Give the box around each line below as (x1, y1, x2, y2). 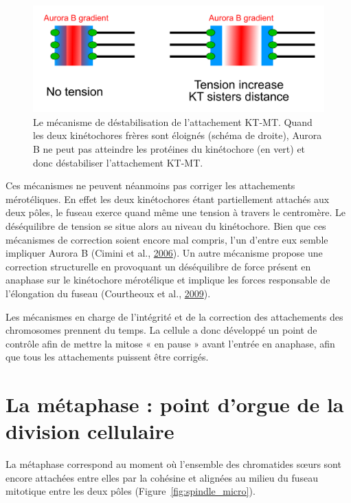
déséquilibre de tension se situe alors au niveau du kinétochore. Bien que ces (5, 219, 326, 233)
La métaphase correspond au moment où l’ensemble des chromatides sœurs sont (5, 457, 341, 471)
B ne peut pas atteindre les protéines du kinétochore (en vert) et (33, 142, 306, 156)
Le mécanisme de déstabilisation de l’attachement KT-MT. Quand (33, 114, 313, 129)
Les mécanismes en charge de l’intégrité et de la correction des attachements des (5, 309, 343, 323)
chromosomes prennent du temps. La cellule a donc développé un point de (5, 323, 317, 337)
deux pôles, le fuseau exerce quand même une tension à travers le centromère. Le (5, 205, 346, 220)
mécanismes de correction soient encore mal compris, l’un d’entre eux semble (5, 232, 328, 246)
